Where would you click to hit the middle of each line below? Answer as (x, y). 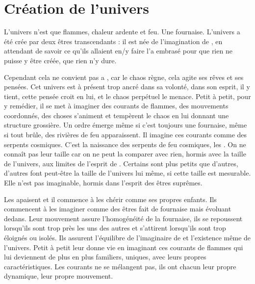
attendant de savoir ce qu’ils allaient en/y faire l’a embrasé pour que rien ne (118, 51)
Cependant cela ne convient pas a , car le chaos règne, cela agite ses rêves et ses (124, 77)
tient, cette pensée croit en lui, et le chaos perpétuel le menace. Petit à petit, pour (127, 96)
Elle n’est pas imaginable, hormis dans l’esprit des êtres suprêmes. (103, 183)
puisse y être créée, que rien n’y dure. (60, 60)
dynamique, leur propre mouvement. (59, 276)
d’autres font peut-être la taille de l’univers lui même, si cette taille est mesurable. (127, 173)
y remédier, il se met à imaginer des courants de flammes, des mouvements (116, 106)
